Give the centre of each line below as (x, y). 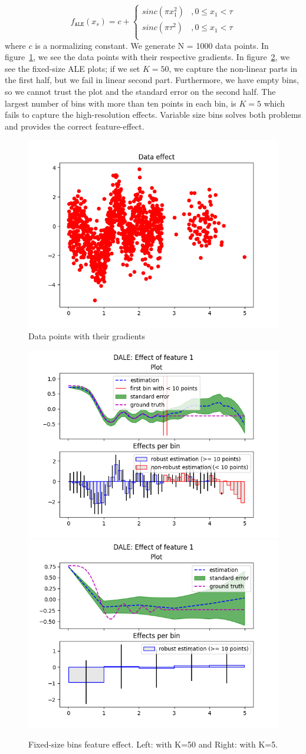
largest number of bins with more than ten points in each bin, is (121, 103)
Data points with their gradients (87, 335)
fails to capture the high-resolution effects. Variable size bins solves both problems (153, 115)
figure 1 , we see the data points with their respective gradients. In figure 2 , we (147, 57)
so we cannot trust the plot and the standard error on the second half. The (140, 91)
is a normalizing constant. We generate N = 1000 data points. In (152, 45)
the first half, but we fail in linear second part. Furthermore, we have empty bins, (152, 80)
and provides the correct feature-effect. (75, 126)
